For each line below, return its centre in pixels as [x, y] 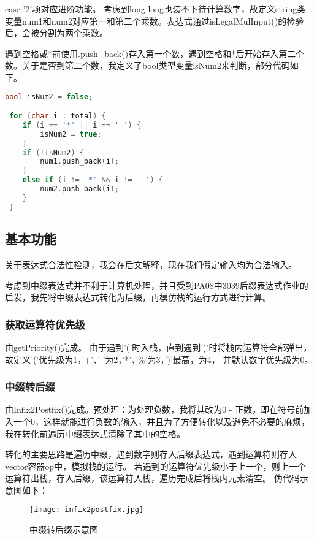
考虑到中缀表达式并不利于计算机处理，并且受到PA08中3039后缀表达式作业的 [157, 285]
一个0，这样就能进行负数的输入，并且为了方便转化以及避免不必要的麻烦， [161, 421]
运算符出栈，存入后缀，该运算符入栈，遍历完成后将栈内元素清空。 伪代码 [152, 478]
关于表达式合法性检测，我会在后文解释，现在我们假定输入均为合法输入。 [151, 264]
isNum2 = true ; [71, 134]
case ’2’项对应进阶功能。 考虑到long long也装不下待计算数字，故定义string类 [155, 9]
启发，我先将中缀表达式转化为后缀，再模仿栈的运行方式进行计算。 [138, 297]
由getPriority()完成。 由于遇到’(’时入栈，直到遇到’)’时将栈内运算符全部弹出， [158, 347]
